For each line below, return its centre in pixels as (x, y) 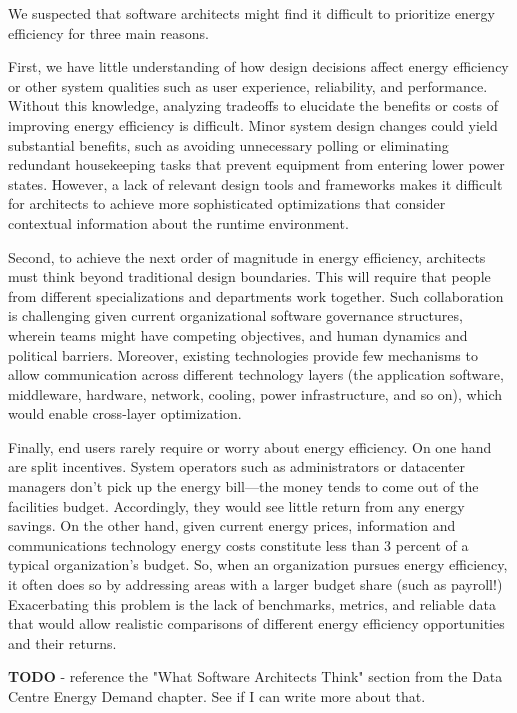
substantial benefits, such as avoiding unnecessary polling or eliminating (228, 144)
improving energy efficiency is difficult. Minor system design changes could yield (253, 124)
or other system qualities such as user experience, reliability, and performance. (248, 85)
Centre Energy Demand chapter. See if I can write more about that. (217, 696)
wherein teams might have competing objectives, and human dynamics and (238, 334)
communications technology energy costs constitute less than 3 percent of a (238, 544)
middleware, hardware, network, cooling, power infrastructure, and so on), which (255, 393)
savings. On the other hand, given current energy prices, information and (232, 525)
